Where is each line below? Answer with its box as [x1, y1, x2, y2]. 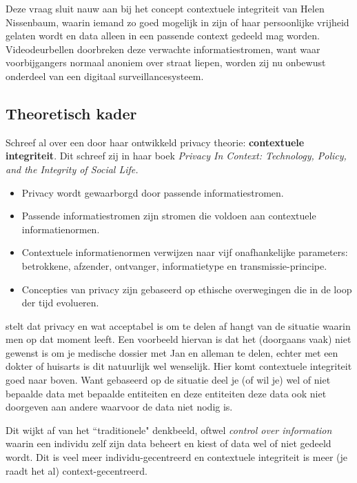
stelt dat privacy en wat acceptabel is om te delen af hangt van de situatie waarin [6, 318, 351, 333]
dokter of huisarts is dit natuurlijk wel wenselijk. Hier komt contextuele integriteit [6, 359, 352, 373]
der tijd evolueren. [21, 295, 99, 310]
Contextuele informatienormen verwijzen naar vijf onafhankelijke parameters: [21, 245, 348, 259]
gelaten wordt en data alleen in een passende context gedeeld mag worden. [6, 28, 320, 43]
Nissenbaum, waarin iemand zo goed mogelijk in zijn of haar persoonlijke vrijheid [6, 14, 349, 29]
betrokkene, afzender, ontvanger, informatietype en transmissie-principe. [21, 258, 327, 273]
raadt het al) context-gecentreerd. [6, 463, 147, 477]
